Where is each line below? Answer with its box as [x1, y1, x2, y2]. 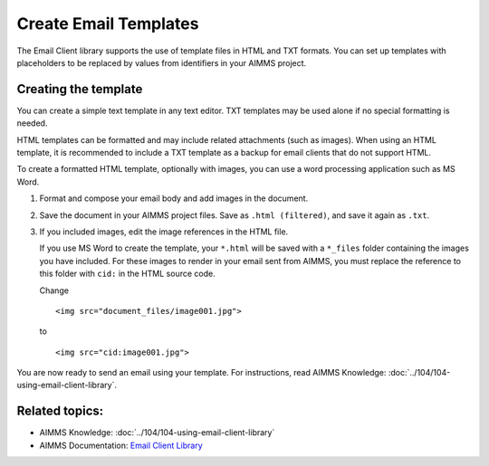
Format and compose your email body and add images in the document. [39, 193, 309, 204]
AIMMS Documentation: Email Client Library [39, 440, 203, 451]
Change [39, 285, 70, 296]
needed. [16, 118, 48, 128]
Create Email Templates [16, 14, 199, 33]
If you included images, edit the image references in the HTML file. [39, 226, 289, 237]
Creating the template [16, 81, 143, 97]
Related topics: [16, 404, 104, 419]
